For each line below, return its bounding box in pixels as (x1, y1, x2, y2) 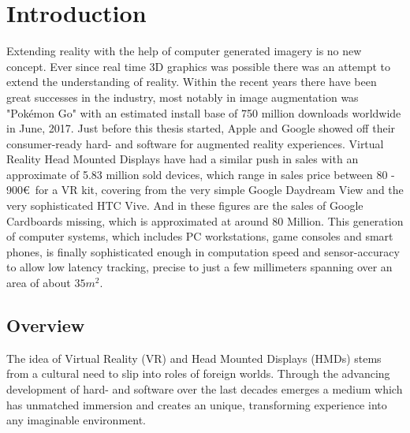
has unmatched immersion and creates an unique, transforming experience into (6, 396, 387, 412)
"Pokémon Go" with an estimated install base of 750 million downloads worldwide (6, 104, 401, 121)
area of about (6, 274, 71, 291)
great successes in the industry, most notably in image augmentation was (6, 88, 359, 105)
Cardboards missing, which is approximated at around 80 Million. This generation (6, 212, 404, 229)
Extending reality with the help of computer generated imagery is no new (6, 43, 362, 59)
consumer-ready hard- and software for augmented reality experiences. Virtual (6, 135, 384, 151)
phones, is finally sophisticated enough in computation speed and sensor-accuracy (6, 243, 400, 259)
